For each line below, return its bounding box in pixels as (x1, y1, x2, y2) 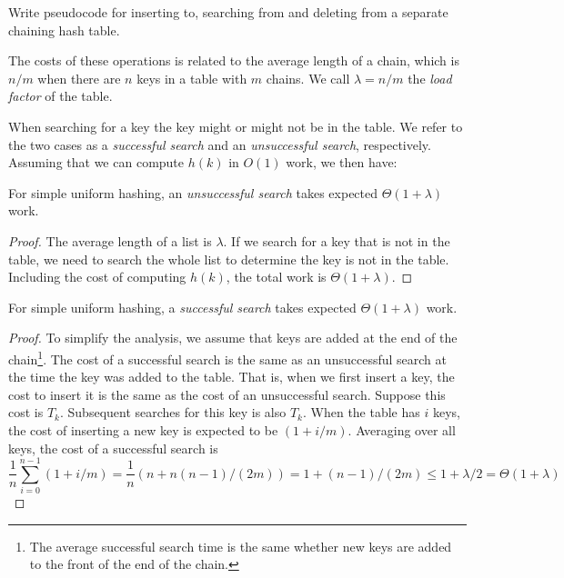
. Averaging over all (347, 420, 456, 439)
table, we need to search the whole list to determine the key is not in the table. (8, 249, 449, 268)
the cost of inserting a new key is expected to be (8, 420, 278, 439)
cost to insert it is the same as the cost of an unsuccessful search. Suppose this (8, 384, 446, 404)
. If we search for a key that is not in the (223, 231, 450, 250)
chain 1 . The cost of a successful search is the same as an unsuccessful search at (8, 346, 447, 368)
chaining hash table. (8, 20, 120, 39)
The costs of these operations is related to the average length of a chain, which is (8, 51, 459, 70)
